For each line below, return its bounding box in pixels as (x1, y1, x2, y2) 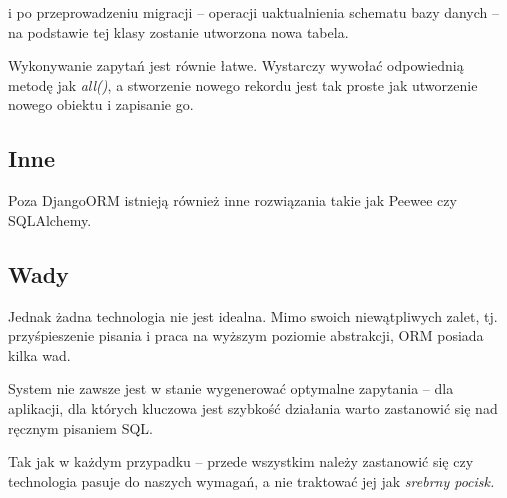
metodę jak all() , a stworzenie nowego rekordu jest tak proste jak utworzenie (8, 74, 478, 95)
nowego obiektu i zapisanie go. (8, 94, 194, 115)
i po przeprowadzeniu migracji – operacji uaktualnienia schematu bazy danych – (8, 2, 500, 22)
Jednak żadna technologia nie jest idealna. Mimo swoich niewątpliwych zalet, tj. (8, 305, 498, 326)
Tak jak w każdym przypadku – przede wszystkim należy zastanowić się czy (8, 451, 474, 472)
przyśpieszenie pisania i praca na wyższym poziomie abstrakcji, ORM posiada (8, 325, 484, 346)
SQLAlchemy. (8, 209, 92, 230)
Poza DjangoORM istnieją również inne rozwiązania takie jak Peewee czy (8, 190, 457, 211)
